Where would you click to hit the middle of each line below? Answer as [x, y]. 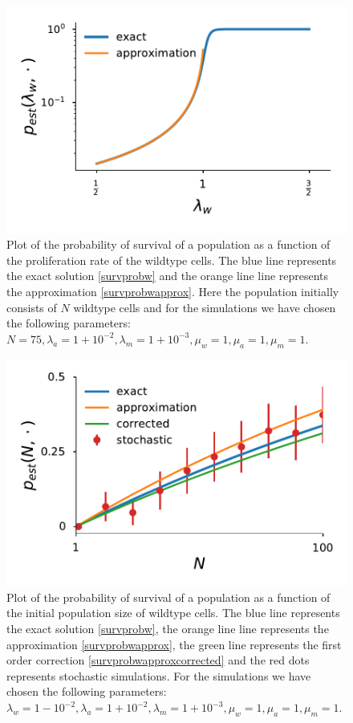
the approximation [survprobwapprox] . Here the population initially [173, 292]
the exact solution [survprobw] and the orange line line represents [168, 276]
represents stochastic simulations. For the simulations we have [159, 675]
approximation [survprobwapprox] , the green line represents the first [174, 644]
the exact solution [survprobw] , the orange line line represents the [168, 629]
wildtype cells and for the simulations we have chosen [205, 307]
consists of [32, 307]
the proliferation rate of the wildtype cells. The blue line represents [172, 260]
